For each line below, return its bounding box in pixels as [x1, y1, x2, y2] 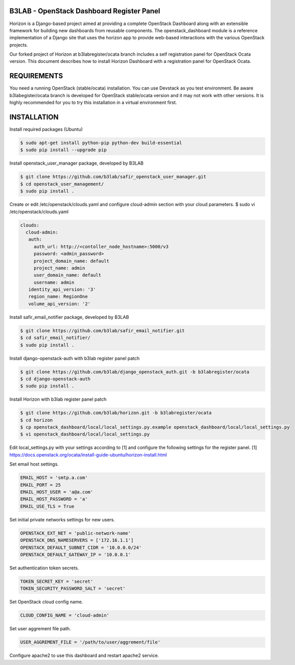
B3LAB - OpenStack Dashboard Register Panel [9, 7, 161, 15]
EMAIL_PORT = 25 [20, 482, 61, 488]
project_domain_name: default [33, 258, 109, 264]
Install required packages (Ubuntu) [9, 126, 83, 132]
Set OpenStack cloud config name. [9, 599, 83, 605]
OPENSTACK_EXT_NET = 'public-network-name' [20, 530, 131, 536]
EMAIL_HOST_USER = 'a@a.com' [20, 489, 94, 495]
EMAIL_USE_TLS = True [20, 503, 75, 509]
